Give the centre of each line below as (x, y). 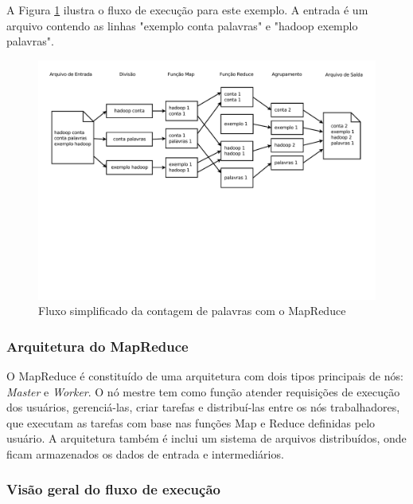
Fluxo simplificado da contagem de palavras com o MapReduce (192, 311)
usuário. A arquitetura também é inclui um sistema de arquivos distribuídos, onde (206, 438)
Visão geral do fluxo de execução (113, 489)
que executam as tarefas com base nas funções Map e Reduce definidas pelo (191, 422)
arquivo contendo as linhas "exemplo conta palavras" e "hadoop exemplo (182, 25)
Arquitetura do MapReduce (97, 346)
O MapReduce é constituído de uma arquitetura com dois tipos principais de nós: (205, 375)
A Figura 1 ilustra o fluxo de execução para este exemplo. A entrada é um (187, 10)
